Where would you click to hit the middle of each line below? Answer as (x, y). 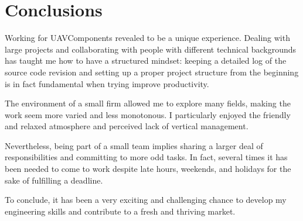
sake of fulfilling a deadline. (54, 180)
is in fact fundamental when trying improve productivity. (107, 83)
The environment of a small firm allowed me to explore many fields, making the (148, 103)
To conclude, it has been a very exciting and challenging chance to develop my (146, 200)
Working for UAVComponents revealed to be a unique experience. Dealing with (147, 38)
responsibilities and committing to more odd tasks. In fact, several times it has (146, 157)
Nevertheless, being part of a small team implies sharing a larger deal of (134, 145)
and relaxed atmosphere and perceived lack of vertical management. (127, 126)
